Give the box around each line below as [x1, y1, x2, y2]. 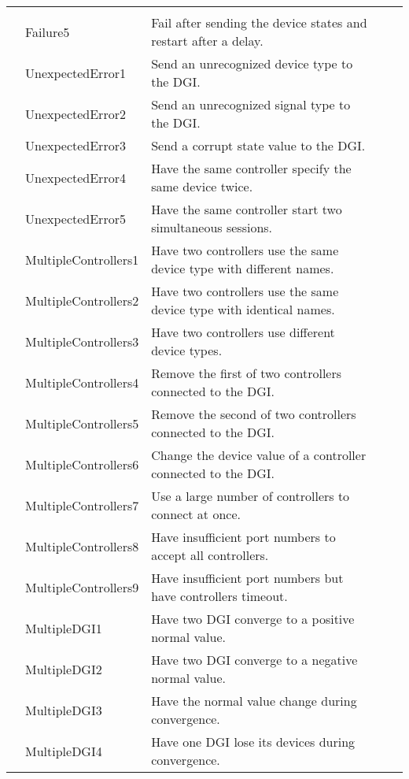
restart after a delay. [151, 32, 263, 50]
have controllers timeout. [151, 587, 288, 605]
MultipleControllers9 [25, 577, 139, 596]
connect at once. [151, 505, 241, 523]
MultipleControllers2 [25, 291, 139, 310]
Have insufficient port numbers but [151, 569, 344, 587]
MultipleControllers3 [25, 332, 139, 351]
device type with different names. [151, 259, 334, 277]
